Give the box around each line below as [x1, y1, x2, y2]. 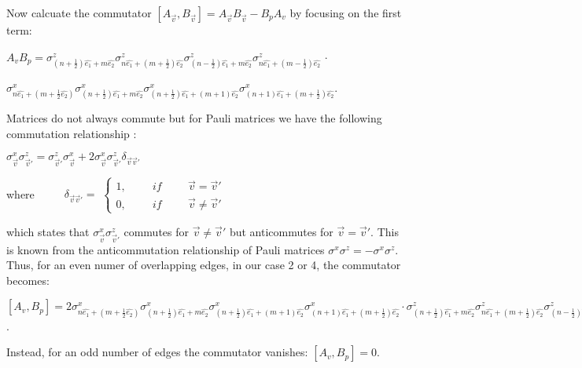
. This [370, 223, 399, 239]
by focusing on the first [289, 5, 402, 20]
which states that [6, 223, 90, 239]
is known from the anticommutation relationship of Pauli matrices [6, 241, 325, 257]
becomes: [6, 271, 50, 288]
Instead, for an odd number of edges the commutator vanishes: [6, 344, 308, 360]
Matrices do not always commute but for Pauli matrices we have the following [6, 109, 382, 126]
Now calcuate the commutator [6, 5, 152, 20]
